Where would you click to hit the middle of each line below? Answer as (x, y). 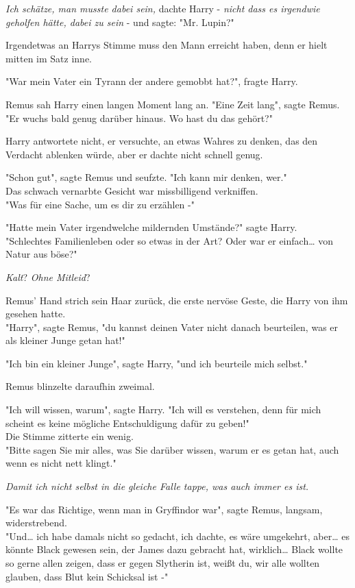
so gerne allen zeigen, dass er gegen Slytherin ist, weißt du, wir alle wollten (163, 563)
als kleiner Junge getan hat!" (65, 340)
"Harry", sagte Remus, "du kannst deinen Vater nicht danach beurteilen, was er (172, 327)
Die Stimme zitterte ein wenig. (70, 436)
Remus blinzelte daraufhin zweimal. (80, 386)
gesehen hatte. (36, 314)
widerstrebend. (37, 523)
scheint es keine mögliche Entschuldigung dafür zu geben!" (127, 422)
